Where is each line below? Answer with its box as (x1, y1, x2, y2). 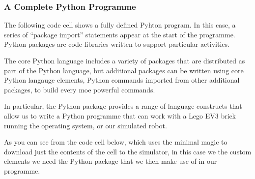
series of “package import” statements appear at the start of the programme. (4, 29, 235, 39)
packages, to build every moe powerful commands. (4, 84, 155, 94)
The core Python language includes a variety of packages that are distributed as (4, 56, 245, 65)
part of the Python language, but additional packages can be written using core (4, 65, 244, 75)
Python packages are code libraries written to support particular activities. (4, 39, 229, 49)
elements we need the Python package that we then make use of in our (4, 156, 217, 166)
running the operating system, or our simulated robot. (4, 120, 167, 130)
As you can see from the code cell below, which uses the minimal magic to (4, 137, 227, 147)
